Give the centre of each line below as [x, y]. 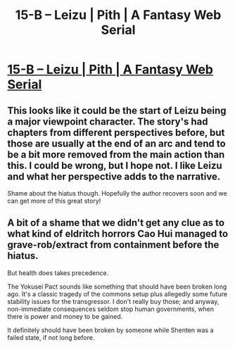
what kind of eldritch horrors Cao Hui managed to [118, 234]
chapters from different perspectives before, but [116, 133]
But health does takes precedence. [58, 273]
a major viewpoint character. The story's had [108, 121]
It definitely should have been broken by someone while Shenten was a [110, 330]
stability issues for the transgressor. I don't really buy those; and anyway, [113, 301]
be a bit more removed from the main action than [116, 154]
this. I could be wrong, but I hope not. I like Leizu [115, 165]
